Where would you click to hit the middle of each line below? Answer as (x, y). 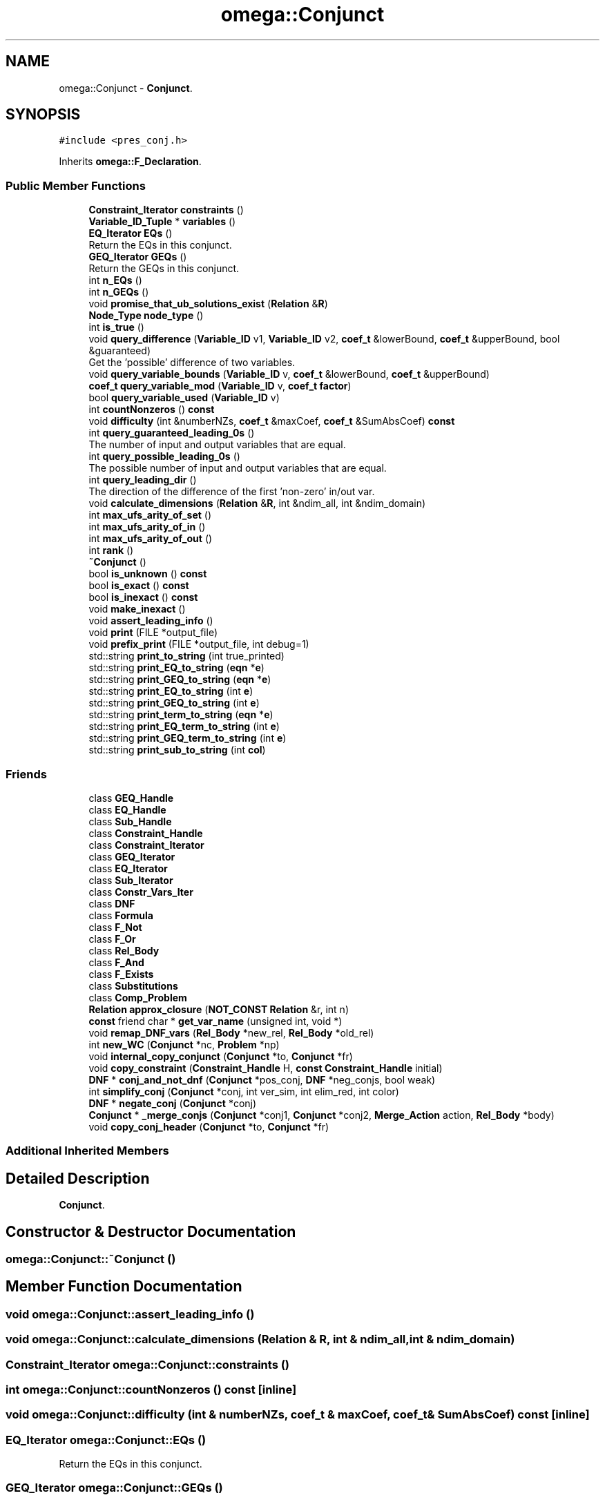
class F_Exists (121, 974)
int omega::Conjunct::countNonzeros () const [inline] (151, 1389)
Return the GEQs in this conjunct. (164, 269)
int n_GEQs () (119, 292)
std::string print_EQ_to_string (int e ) (171, 691)
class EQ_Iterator (128, 868)
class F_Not (115, 927)
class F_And (116, 962)
